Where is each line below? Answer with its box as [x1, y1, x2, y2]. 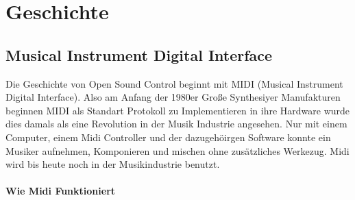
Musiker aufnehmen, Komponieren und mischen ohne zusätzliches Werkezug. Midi [5, 143, 350, 158]
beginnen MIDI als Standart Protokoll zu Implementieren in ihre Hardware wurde [5, 103, 350, 117]
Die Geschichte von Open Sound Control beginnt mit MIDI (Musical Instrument [5, 76, 343, 90]
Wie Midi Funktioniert [5, 184, 116, 198]
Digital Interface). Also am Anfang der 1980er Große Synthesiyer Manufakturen [5, 90, 341, 104]
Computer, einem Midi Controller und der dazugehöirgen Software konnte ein [5, 129, 331, 144]
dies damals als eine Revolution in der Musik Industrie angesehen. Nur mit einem [5, 116, 347, 131]
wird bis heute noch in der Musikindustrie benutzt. [5, 157, 220, 171]
